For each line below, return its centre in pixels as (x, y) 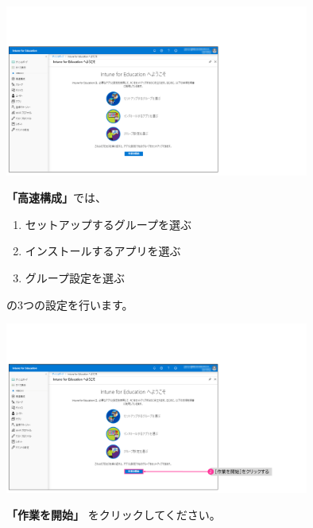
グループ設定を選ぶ (75, 277)
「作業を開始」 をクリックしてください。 (114, 515)
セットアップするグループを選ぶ (108, 224)
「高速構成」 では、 (56, 198)
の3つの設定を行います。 (70, 304)
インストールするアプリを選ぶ (103, 251)
